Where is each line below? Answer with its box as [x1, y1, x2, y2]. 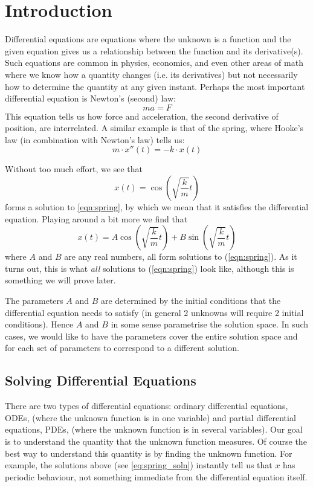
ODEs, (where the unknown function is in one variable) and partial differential [5, 411, 296, 424]
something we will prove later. [5, 274, 116, 286]
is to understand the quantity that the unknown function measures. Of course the [5, 434, 307, 447]
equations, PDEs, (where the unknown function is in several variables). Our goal [5, 423, 303, 436]
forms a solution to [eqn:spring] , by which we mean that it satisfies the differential [5, 201, 309, 213]
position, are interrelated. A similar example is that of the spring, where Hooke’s [5, 121, 304, 134]
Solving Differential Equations [5, 371, 196, 390]
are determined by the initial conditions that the [100, 294, 281, 307]
